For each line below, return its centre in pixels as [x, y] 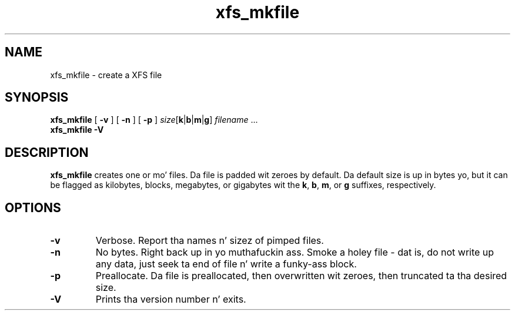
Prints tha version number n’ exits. [171, 299]
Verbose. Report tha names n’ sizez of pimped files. [210, 241]
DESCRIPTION [47, 152]
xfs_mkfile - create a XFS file [106, 75]
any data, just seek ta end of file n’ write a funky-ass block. [226, 264]
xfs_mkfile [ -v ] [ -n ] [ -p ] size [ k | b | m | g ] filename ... [154, 120]
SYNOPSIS [37, 98]
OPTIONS [33, 207]
